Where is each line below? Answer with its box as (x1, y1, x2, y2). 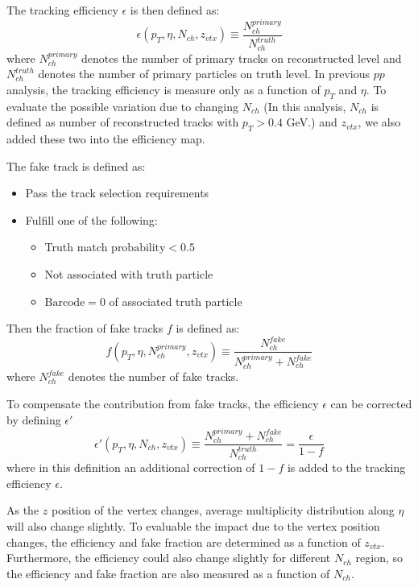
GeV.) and (286, 114, 337, 130)
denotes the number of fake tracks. (68, 368, 239, 385)
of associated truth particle (109, 292, 242, 309)
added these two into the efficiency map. (6, 130, 205, 147)
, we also (358, 114, 401, 130)
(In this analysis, (263, 97, 346, 114)
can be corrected (330, 395, 412, 412)
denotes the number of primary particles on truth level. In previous (38, 65, 370, 82)
